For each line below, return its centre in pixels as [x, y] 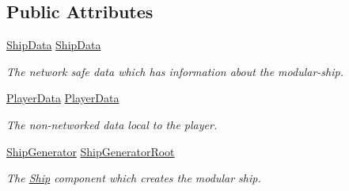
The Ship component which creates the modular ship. [134, 178]
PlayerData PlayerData [63, 98]
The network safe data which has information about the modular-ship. [175, 71]
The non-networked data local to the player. [112, 124]
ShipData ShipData [54, 45]
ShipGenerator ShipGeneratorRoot [91, 151]
